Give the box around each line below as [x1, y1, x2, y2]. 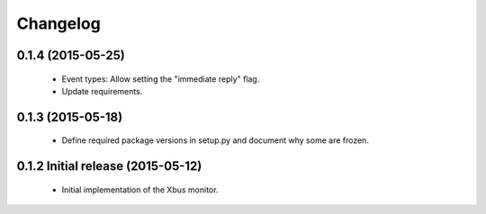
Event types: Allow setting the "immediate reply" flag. [61, 73, 260, 85]
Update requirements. [61, 85, 143, 96]
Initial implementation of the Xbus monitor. [61, 184, 219, 195]
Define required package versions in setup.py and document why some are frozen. [61, 135, 369, 146]
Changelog [16, 13, 101, 33]
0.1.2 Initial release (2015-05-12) [16, 158, 202, 174]
